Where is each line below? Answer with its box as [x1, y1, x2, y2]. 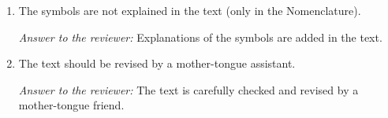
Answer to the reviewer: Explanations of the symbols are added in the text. [18, 28, 382, 45]
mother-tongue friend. [18, 97, 125, 113]
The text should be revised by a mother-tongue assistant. [18, 55, 296, 72]
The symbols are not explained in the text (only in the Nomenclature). [18, 2, 361, 18]
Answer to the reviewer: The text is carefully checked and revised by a [18, 81, 359, 98]
